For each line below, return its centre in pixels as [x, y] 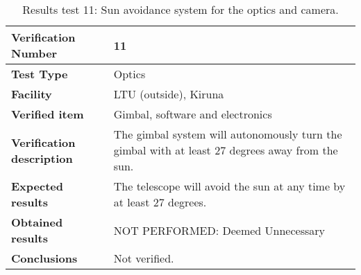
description [42, 158]
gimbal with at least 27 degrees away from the [226, 150]
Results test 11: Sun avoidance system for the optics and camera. [180, 9]
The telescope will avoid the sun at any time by [229, 186]
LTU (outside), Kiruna [169, 94]
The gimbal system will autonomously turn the [228, 134]
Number [34, 53]
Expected [37, 186]
